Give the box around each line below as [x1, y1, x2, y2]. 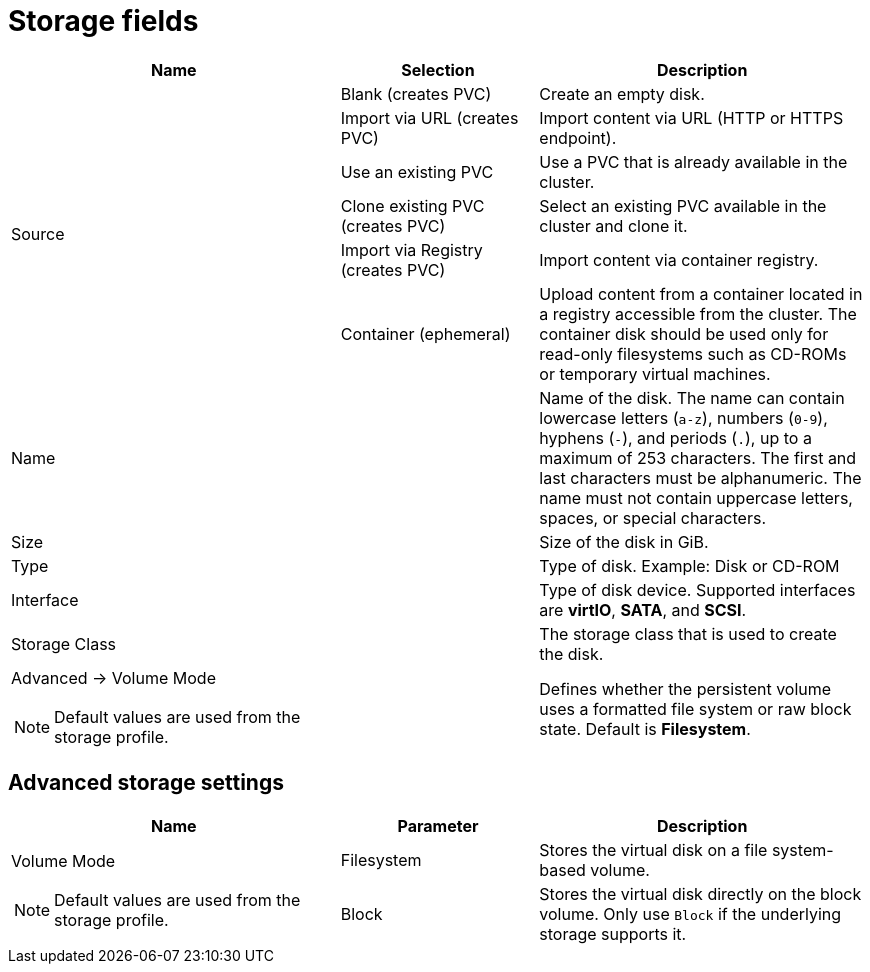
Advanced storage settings [8, 770, 284, 796]
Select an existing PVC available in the [539, 195, 827, 216]
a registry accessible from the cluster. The [539, 303, 857, 324]
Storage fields [8, 4, 199, 38]
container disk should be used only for [539, 323, 829, 344]
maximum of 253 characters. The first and [539, 447, 857, 468]
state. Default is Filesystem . [539, 718, 751, 739]
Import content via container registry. [539, 249, 819, 270]
